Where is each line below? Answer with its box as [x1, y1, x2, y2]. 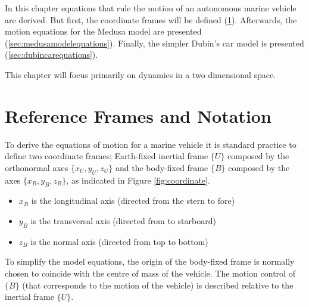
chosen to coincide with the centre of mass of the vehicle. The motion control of [5, 267, 295, 280]
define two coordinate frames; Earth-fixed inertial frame [5, 150, 208, 162]
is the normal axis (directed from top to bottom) [30, 235, 208, 247]
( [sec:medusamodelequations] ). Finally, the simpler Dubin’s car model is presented [5, 36, 304, 49]
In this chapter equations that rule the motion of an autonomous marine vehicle [5, 2, 296, 14]
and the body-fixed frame [115, 161, 208, 173]
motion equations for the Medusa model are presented [5, 25, 202, 38]
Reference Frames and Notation [5, 103, 271, 128]
